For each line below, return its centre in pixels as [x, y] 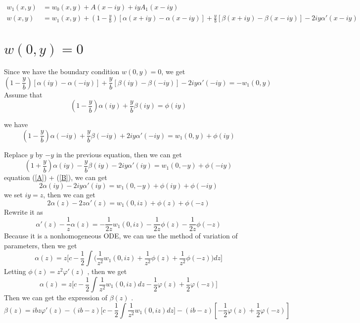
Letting [15, 271]
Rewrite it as [23, 211]
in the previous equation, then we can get [119, 154]
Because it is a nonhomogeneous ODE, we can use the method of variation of [121, 236]
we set [13, 194]
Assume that [23, 94]
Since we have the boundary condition [62, 71]
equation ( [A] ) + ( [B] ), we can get [56, 177]
